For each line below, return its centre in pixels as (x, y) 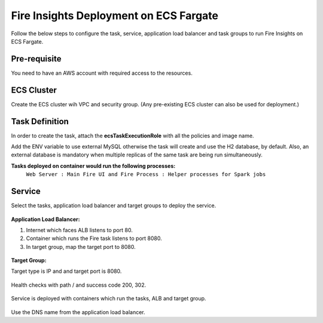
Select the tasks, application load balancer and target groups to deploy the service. (114, 205)
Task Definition (40, 121)
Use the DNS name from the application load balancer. (78, 312)
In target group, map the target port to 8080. (81, 247)
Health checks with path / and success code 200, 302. (79, 285)
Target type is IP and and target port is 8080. (66, 271)
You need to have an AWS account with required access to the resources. (102, 73)
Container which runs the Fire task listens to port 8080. (94, 238)
